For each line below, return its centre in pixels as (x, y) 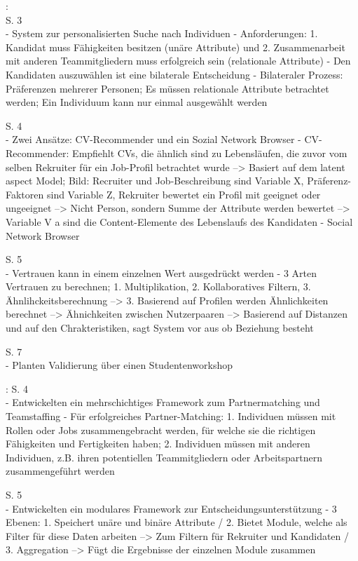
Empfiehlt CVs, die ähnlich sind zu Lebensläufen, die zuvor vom (210, 153)
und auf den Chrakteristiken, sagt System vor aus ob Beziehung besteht (160, 328)
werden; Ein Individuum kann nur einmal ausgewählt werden (137, 102)
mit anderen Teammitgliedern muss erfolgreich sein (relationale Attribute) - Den (178, 61)
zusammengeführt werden (60, 471)
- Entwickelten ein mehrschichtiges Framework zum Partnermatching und (163, 402)
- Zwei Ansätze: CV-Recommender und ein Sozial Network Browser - (153, 139)
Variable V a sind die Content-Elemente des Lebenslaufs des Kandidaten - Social (179, 221)
